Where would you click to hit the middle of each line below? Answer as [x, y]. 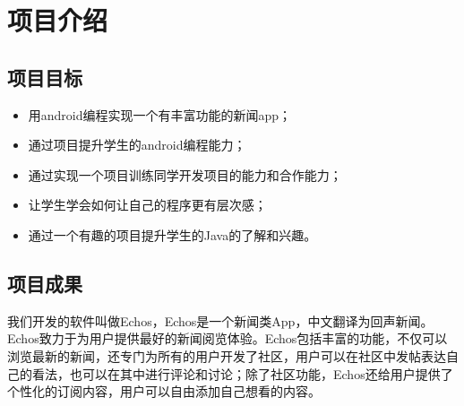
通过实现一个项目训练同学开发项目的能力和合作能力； [185, 174]
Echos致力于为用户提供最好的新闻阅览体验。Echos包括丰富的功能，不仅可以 [228, 338]
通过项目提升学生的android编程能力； [137, 145]
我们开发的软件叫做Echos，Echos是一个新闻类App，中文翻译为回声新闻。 [220, 320]
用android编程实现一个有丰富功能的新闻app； [160, 114]
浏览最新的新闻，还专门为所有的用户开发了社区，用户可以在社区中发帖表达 [227, 355]
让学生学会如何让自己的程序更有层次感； [147, 205]
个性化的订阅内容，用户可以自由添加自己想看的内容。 [164, 391]
